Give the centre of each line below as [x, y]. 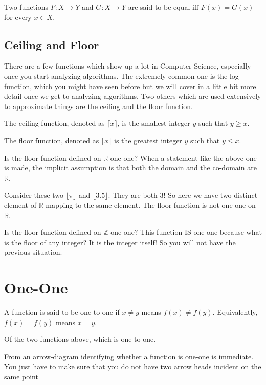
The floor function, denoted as [52, 140]
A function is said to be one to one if [62, 312]
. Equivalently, [235, 312]
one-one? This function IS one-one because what [186, 232]
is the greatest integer [148, 140]
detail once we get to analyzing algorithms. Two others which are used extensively [133, 96]
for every [18, 17]
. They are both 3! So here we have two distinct [183, 195]
